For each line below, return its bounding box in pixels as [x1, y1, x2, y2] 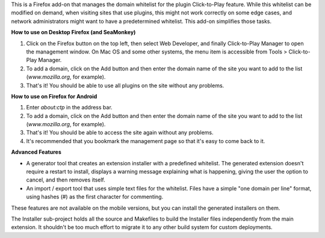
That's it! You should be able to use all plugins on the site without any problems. [26, 82, 224, 89]
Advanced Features [11, 148, 61, 156]
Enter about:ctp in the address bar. [26, 104, 113, 111]
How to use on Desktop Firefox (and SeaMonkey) [11, 29, 136, 36]
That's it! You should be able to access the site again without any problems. [26, 129, 214, 136]
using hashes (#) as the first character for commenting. [26, 193, 164, 201]
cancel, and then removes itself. [26, 176, 105, 183]
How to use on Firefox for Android [11, 93, 97, 100]
